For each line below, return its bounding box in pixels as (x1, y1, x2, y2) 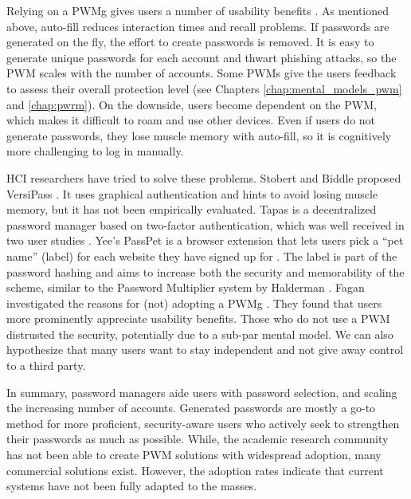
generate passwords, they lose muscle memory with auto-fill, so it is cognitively (6, 127, 392, 143)
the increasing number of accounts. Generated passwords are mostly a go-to (6, 399, 376, 416)
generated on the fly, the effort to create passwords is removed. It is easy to (6, 33, 374, 50)
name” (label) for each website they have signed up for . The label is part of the (6, 247, 397, 264)
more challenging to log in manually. (6, 143, 184, 159)
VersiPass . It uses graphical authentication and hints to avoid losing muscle (6, 185, 378, 202)
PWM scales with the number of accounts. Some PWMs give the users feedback (6, 65, 397, 81)
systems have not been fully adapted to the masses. (6, 477, 257, 494)
